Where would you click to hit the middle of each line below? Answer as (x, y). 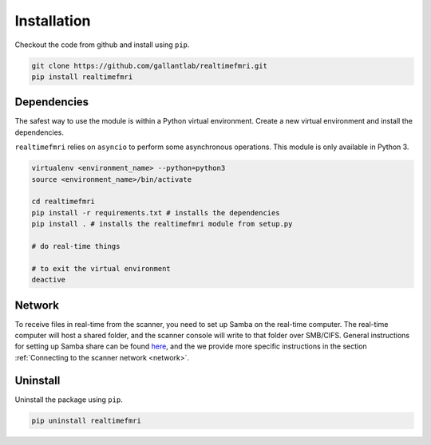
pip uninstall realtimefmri (86, 420)
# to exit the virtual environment (101, 268)
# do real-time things (76, 246)
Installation (53, 21)
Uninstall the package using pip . (69, 400)
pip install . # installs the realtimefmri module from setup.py (162, 224)
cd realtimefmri (63, 202)
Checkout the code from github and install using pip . (102, 45)
